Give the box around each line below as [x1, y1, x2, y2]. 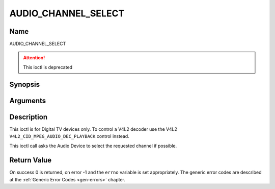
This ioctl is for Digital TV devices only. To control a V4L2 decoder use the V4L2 [9, 126, 178, 132]
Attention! [23, 55, 45, 61]
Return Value [9, 156, 52, 164]
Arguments [9, 96, 46, 105]
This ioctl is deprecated [23, 64, 73, 70]
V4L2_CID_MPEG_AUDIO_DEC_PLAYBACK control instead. [9, 133, 129, 139]
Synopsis [9, 80, 40, 89]
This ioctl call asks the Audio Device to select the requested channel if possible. [9, 143, 177, 149]
